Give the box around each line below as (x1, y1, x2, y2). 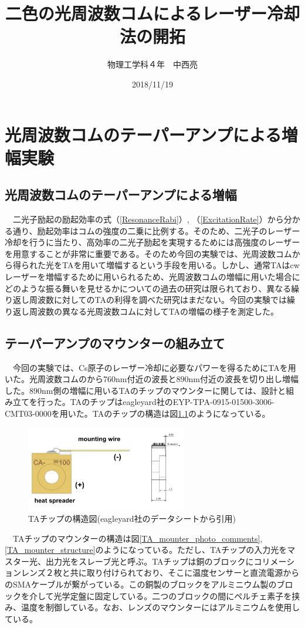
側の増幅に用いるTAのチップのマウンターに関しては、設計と (53, 384, 286, 396)
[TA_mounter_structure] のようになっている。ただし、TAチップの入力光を (5, 543, 287, 556)
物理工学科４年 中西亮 (107, 58, 198, 70)
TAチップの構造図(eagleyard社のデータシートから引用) (28, 512, 236, 524)
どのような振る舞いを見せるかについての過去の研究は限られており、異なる (5, 282, 292, 294)
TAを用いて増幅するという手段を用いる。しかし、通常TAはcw (62, 259, 300, 271)
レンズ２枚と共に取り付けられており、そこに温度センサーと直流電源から (21, 566, 300, 579)
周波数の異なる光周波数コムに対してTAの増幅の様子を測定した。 (29, 305, 279, 317)
